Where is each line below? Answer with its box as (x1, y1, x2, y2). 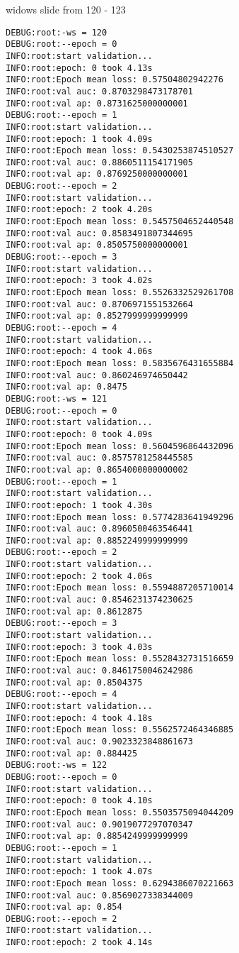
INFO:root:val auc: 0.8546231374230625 (6, 595, 193, 605)
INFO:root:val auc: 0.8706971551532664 (6, 299, 193, 309)
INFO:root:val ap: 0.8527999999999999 (6, 311, 188, 321)
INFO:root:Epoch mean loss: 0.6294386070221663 (6, 878, 234, 888)
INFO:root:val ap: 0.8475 (6, 382, 127, 392)
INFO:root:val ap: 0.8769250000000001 (6, 169, 188, 180)
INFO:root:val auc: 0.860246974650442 (6, 370, 188, 380)
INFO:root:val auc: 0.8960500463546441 (6, 524, 193, 534)
